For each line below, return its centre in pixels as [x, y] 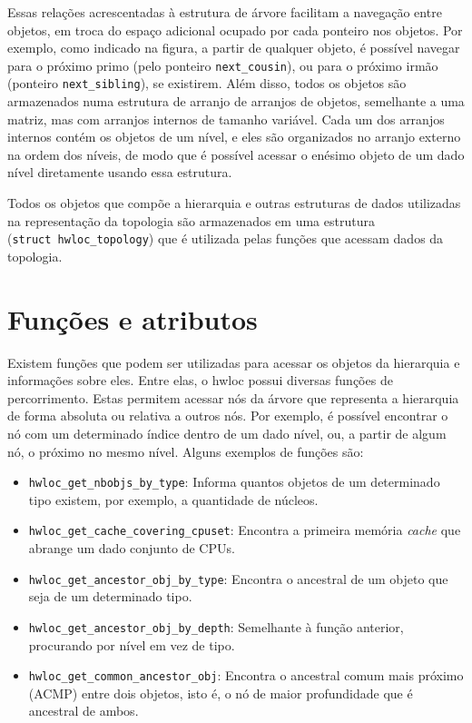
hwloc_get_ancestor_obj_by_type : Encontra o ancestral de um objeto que [238, 578]
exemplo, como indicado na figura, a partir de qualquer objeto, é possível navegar [234, 48]
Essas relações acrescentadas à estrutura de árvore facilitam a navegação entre [225, 12]
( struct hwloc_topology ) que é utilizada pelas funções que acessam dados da [226, 238]
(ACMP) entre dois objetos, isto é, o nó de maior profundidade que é [221, 693]
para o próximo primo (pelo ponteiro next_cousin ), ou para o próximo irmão [223, 65]
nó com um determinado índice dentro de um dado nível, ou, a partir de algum [227, 433]
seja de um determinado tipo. [110, 596]
